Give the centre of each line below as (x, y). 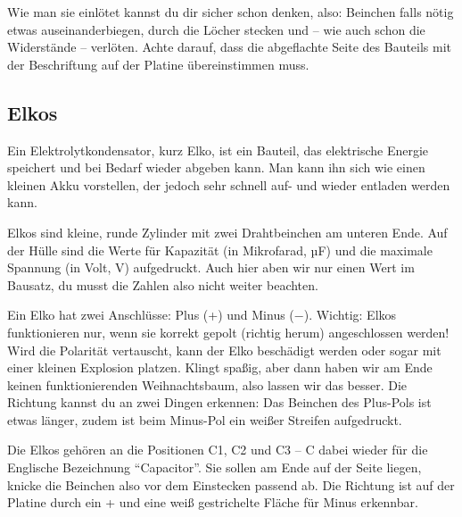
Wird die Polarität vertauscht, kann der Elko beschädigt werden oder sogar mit (224, 350)
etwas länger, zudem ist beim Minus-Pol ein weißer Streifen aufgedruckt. (205, 419)
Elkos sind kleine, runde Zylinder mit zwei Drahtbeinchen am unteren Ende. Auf (227, 232)
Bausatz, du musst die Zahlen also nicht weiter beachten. (163, 284)
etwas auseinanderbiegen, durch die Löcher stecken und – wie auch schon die (216, 29)
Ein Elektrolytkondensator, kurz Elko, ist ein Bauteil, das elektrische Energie (218, 150)
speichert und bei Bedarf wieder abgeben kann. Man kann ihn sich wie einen (216, 167)
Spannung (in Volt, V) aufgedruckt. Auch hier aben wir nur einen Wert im (211, 267)
